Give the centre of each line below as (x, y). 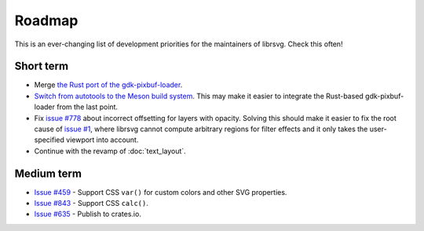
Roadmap (46, 20)
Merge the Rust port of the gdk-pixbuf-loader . (108, 85)
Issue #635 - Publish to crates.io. (88, 214)
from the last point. (87, 107)
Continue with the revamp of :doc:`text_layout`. (110, 151)
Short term (42, 66)
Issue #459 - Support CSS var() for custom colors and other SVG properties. (161, 192)
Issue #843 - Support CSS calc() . (91, 203)
